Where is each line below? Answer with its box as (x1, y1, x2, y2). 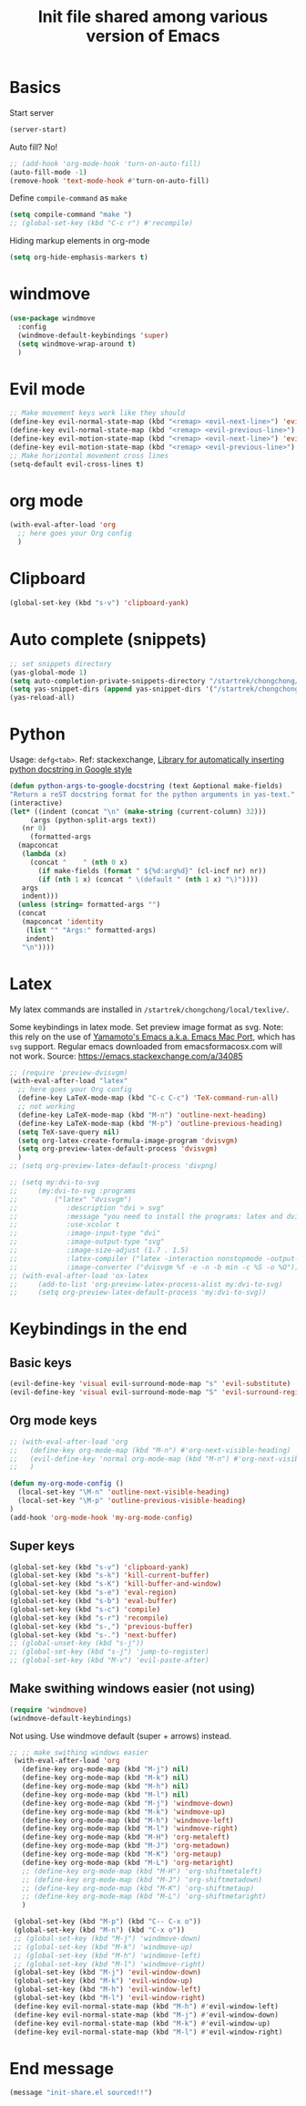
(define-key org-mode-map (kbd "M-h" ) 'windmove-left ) (21, 1816, 234, 1825)
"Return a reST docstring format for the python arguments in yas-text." (9, 789, 296, 799)
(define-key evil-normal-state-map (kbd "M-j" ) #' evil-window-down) (13, 2010, 280, 2019)
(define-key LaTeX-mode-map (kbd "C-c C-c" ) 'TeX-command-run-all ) (17, 1093, 280, 1103)
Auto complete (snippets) (9, 630, 208, 650)
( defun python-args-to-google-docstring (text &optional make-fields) (9, 782, 283, 791)
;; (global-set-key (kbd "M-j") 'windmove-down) (13, 1934, 202, 1943)
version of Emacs (86, 26, 220, 47)
